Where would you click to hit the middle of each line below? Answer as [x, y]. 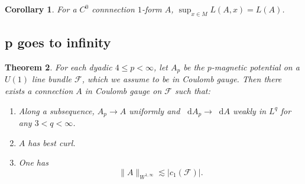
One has [33, 162]
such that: [193, 91]
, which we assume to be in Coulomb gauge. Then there [182, 79]
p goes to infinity [58, 42]
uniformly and [155, 110]
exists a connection [39, 91]
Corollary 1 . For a [41, 9]
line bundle [52, 79]
